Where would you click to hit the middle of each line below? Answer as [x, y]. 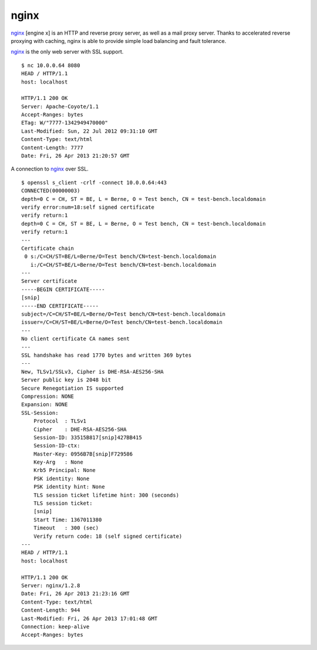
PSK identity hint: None [69, 487]
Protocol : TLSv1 [60, 421]
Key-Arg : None [58, 462]
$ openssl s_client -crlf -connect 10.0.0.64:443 [94, 182]
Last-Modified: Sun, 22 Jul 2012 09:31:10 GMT [90, 131]
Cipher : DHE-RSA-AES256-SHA [80, 429]
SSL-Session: [40, 413]
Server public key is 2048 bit [66, 380]
